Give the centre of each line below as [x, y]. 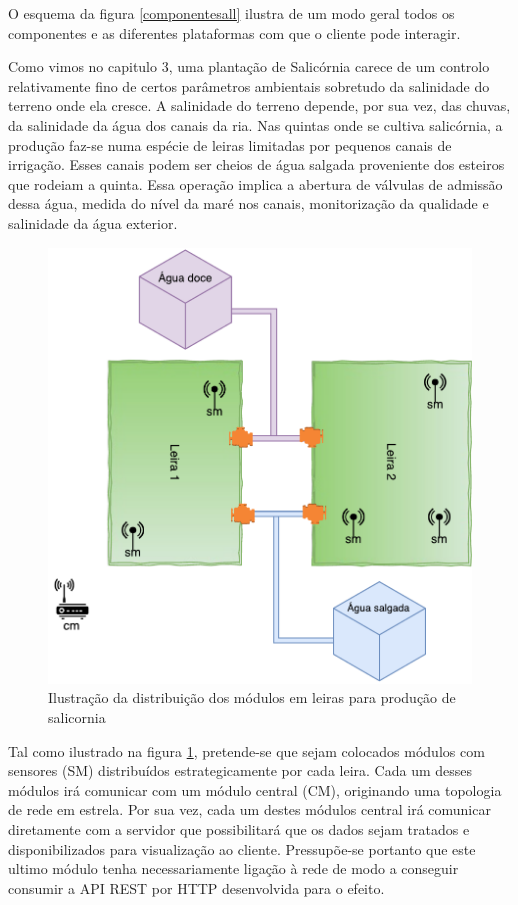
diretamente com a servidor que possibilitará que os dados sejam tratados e [239, 828]
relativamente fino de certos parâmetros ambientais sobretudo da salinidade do [249, 85]
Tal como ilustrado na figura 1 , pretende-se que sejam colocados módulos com [246, 750]
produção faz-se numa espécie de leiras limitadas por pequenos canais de [230, 144]
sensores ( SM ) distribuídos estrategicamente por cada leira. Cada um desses [240, 770]
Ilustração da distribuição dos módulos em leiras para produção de [252, 697]
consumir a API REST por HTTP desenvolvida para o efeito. [196, 887]
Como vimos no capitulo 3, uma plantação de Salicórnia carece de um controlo [249, 66]
